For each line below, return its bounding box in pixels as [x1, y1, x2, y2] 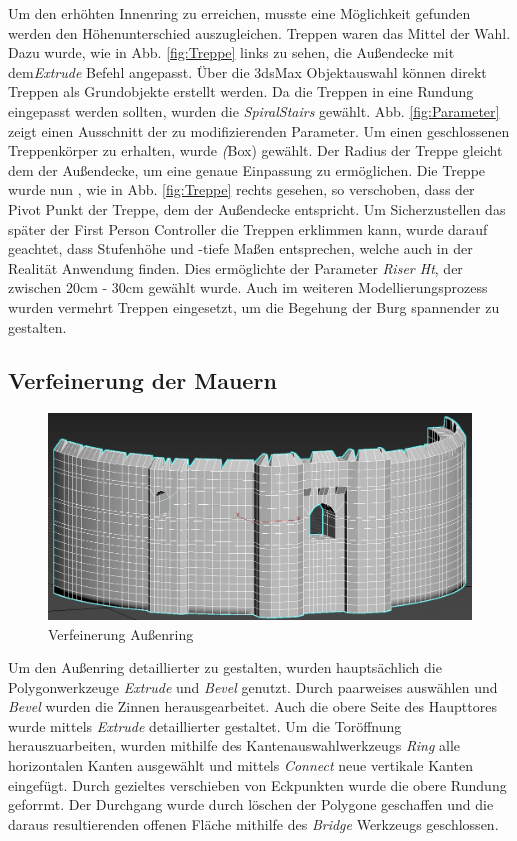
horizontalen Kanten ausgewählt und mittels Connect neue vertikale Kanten [8, 755, 473, 776]
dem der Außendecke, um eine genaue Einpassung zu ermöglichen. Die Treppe [8, 159, 486, 180]
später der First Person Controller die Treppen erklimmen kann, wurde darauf [8, 218, 488, 239]
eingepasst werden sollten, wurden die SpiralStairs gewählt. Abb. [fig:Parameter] [8, 100, 500, 121]
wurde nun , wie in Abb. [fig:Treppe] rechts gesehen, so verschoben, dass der [8, 179, 475, 200]
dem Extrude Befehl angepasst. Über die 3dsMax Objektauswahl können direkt [8, 61, 487, 82]
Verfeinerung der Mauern [8, 365, 277, 396]
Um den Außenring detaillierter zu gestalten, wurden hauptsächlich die [8, 657, 442, 678]
